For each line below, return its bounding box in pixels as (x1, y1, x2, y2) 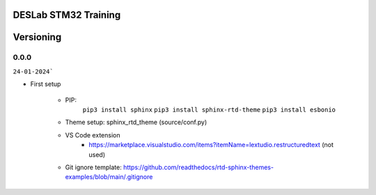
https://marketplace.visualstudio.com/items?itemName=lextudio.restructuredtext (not (88, 141, 334, 149)
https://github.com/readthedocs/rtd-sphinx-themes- (123, 163, 274, 171)
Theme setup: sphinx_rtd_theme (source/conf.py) (65, 118, 207, 126)
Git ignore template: (65, 163, 122, 171)
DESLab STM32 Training (13, 9, 121, 21)
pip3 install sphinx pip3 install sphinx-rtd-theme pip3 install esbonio (82, 105, 336, 114)
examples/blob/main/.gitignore (65, 173, 153, 181)
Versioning (13, 31, 62, 43)
